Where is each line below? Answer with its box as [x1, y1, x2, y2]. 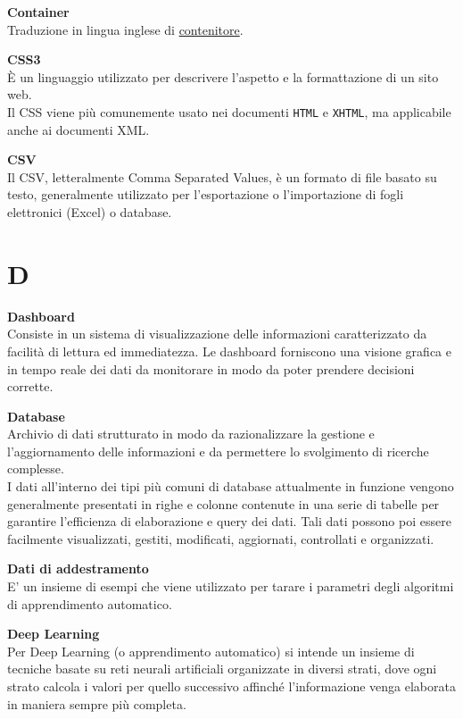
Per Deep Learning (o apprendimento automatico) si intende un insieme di [7, 641, 415, 660]
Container [7, 3, 70, 21]
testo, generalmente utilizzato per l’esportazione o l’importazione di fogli [7, 185, 404, 204]
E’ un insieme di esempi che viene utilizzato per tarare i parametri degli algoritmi [7, 577, 454, 596]
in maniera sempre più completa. [7, 694, 186, 713]
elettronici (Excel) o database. [7, 203, 172, 221]
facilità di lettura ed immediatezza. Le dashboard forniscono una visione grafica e [7, 341, 451, 360]
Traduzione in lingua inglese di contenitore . [7, 20, 244, 38]
